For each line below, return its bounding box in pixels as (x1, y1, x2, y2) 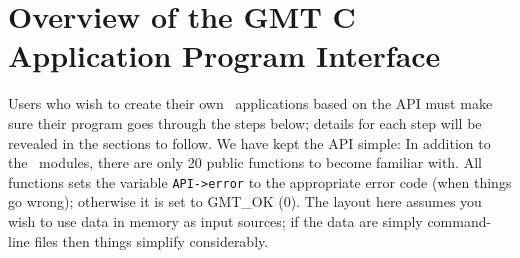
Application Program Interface (8, 35, 441, 76)
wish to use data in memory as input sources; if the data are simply (8, 210, 423, 231)
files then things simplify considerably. (34, 230, 269, 251)
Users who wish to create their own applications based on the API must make (8, 93, 493, 114)
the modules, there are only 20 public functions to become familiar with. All (8, 152, 482, 173)
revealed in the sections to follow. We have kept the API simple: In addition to (8, 132, 491, 153)
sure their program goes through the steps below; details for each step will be (8, 112, 482, 133)
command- (427, 210, 492, 231)
